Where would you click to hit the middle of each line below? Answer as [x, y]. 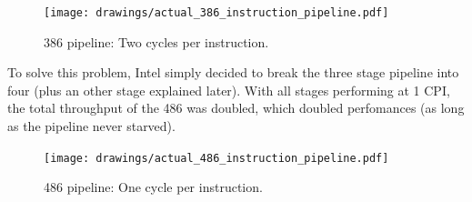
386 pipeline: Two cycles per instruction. [156, 41]
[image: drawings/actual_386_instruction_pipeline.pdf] [216, 13]
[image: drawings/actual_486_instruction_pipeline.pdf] [216, 158]
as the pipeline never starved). [91, 126]
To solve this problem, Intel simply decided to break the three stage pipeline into [233, 72]
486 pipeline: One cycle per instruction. [153, 187]
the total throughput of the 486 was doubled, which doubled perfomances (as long [236, 108]
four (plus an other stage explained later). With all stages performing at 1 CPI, [229, 90]
